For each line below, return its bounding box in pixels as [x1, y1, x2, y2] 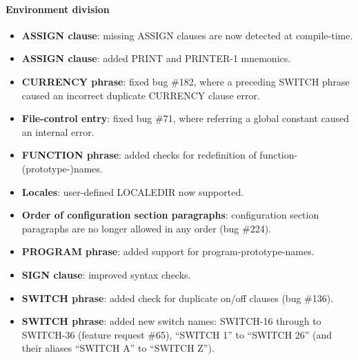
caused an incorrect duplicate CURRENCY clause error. [21, 88, 260, 102]
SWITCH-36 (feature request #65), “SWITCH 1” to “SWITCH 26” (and [21, 327, 332, 341]
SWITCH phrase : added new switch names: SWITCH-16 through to [21, 314, 321, 328]
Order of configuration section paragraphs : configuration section [21, 208, 319, 222]
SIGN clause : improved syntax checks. [21, 267, 191, 281]
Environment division [6, 1, 110, 16]
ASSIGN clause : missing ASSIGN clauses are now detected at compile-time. [21, 28, 353, 42]
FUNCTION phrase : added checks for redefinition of [21, 148, 257, 162]
